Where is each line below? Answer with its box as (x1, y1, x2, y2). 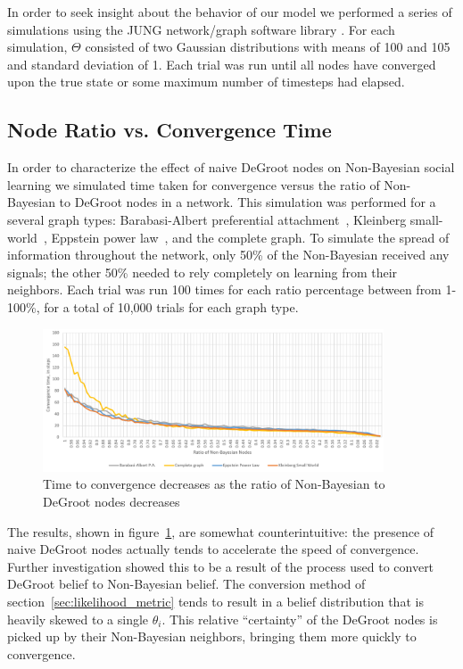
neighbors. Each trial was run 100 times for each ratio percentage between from (7, 280, 442, 299)
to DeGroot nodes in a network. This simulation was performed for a (59, 193, 436, 211)
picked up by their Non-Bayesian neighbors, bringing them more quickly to (7, 627, 417, 646)
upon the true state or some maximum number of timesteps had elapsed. (7, 72, 405, 91)
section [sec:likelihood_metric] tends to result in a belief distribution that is (7, 591, 424, 610)
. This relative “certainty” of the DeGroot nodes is (161, 609, 438, 628)
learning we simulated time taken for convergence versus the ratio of (7, 175, 380, 194)
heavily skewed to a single (7, 609, 149, 628)
